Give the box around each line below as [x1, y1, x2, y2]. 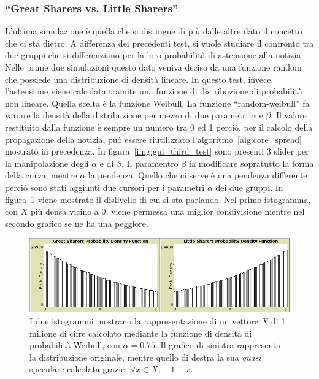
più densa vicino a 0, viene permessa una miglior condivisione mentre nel [30, 205, 305, 218]
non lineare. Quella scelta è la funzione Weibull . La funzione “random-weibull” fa [5, 96, 310, 109]
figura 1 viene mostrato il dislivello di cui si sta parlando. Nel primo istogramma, [5, 193, 311, 205]
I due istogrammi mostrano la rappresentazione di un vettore [29, 314, 258, 327]
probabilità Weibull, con [29, 339, 120, 351]
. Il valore [271, 109, 307, 121]
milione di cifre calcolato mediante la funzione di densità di [29, 326, 252, 339]
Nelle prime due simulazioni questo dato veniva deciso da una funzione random [5, 61, 302, 73]
